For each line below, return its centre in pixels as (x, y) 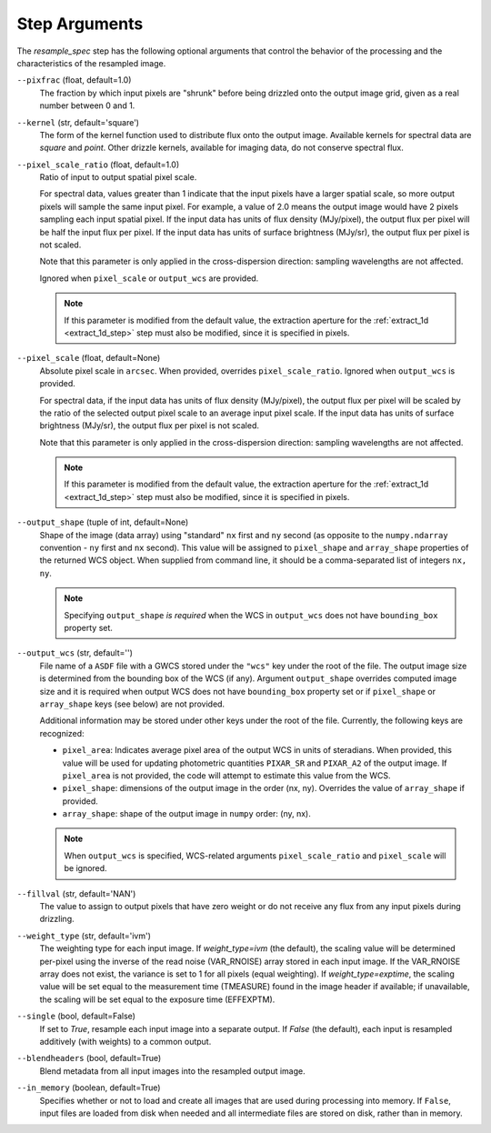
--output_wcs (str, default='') (75, 653)
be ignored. (86, 868)
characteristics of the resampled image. (91, 63)
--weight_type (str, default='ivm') (84, 936)
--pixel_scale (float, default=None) (89, 358)
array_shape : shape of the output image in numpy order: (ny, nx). (186, 814)
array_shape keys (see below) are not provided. (132, 704)
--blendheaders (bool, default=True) (89, 1058)
